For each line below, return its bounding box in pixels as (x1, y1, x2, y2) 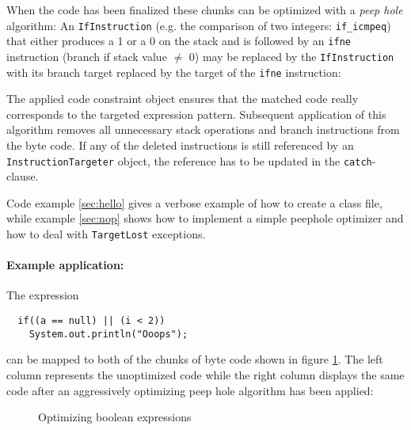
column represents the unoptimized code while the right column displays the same (6, 366, 405, 382)
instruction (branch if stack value (6, 48, 167, 64)
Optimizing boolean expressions (38, 409, 192, 425)
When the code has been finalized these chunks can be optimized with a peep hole (6, 2, 403, 17)
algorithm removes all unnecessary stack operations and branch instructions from (6, 121, 400, 138)
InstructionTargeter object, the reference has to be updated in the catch (6, 152, 372, 169)
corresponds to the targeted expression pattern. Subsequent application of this (6, 105, 386, 122)
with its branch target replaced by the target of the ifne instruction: (6, 63, 341, 80)
